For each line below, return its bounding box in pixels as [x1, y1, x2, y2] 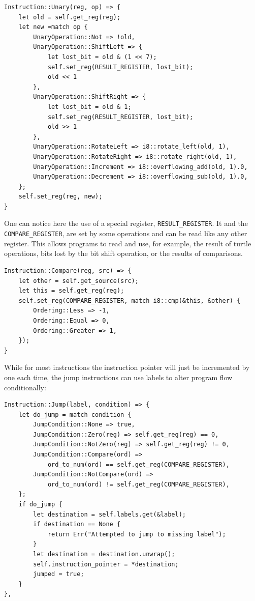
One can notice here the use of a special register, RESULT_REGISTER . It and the [4, 218, 248, 228]
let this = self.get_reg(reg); [18, 287, 124, 295]
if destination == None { [33, 521, 121, 528]
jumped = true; [33, 570, 84, 578]
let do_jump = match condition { [18, 411, 132, 418]
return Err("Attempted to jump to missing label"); [47, 530, 226, 538]
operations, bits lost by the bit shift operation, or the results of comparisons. [4, 248, 243, 259]
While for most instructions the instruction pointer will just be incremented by [4, 362, 250, 373]
